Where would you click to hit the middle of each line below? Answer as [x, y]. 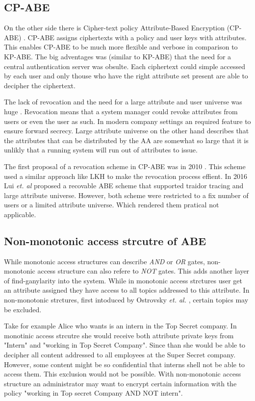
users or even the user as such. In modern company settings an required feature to [127, 121]
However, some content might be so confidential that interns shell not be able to [125, 364]
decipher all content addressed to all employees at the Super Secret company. [120, 355]
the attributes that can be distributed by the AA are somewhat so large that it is [126, 140]
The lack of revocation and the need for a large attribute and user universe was [123, 102]
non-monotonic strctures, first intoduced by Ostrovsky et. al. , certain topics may [126, 300]
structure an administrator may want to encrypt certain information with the [120, 383]
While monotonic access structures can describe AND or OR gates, [104, 261]
